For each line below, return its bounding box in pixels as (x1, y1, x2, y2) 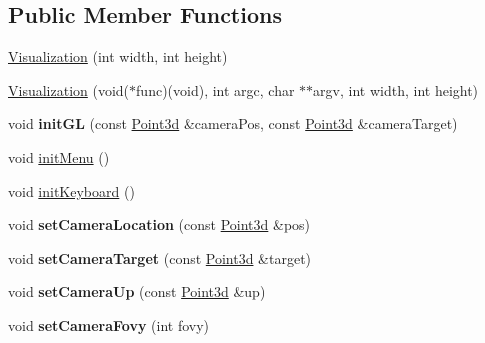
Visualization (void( (8, 79, 130, 100)
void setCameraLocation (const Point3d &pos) (8, 214, 311, 235)
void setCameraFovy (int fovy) (8, 314, 210, 335)
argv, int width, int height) (313, 79, 479, 100)
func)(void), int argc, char (136, 79, 295, 100)
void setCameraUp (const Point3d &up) (8, 281, 266, 302)
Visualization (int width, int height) (8, 46, 228, 67)
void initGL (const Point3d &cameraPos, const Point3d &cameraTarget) (8, 113, 458, 134)
